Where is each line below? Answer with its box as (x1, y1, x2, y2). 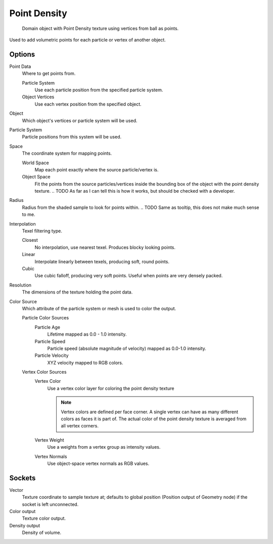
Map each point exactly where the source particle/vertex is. (34, 166, 159, 172)
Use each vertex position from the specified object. (34, 101, 142, 107)
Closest (22, 237, 38, 243)
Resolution (9, 282, 32, 288)
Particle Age (34, 324, 61, 330)
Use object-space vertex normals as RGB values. (47, 460, 149, 466)
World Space (22, 160, 49, 166)
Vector (9, 487, 24, 493)
